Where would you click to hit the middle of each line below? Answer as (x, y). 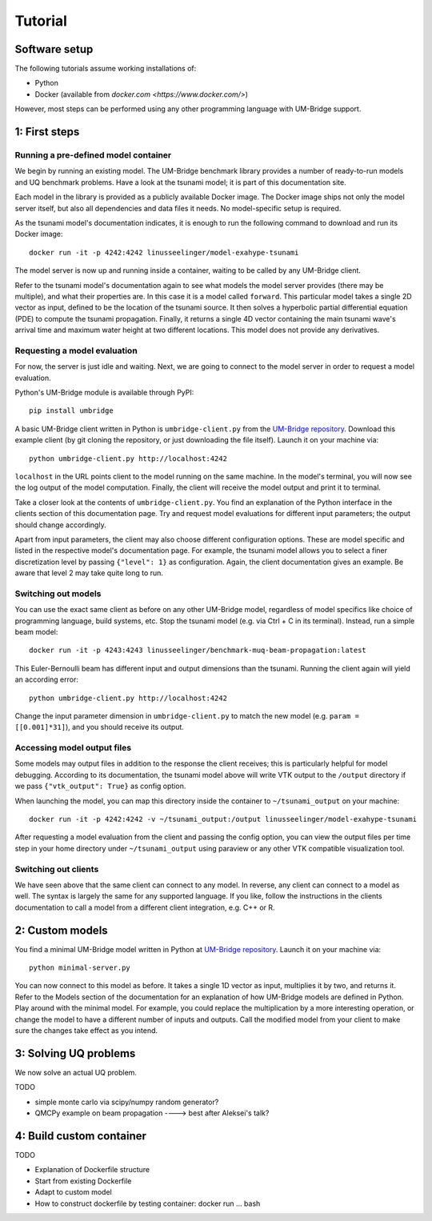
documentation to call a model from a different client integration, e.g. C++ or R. (145, 907)
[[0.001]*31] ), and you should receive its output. (99, 727)
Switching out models (58, 594)
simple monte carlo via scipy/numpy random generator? (127, 1102)
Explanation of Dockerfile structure (92, 1170)
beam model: (36, 632)
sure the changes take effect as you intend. (86, 1031)
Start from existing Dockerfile (83, 1181)
